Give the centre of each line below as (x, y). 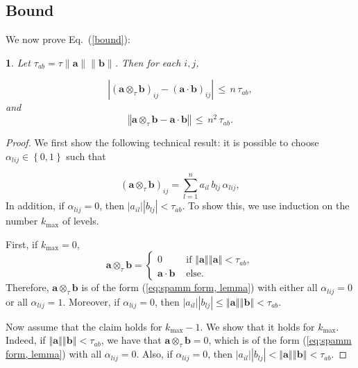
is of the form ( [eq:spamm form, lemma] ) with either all (199, 287)
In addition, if (35, 205)
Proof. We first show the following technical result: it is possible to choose (162, 142)
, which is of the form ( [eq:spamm (280, 340)
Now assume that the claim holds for (84, 326)
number (22, 221)
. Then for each (148, 62)
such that (86, 156)
